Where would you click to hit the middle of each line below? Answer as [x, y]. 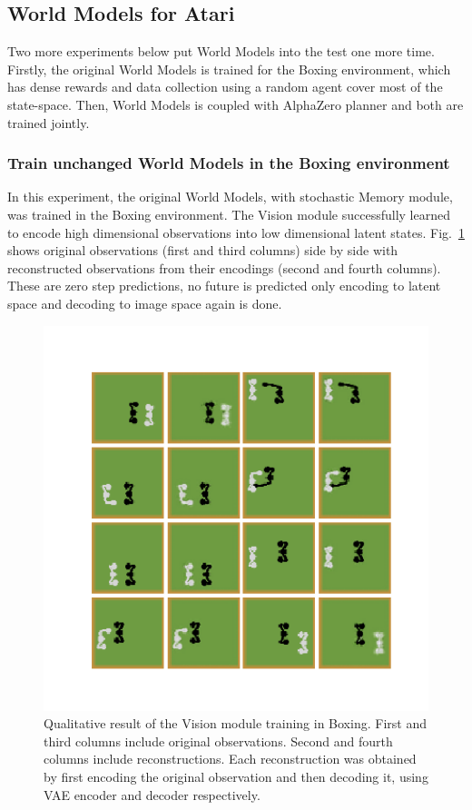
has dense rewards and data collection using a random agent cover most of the [225, 87]
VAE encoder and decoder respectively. [152, 794]
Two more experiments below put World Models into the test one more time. [221, 51]
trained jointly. [49, 122]
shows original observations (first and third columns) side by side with [203, 250]
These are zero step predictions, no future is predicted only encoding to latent [224, 286]
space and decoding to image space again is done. [145, 303]
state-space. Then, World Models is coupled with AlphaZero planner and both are [236, 104]
